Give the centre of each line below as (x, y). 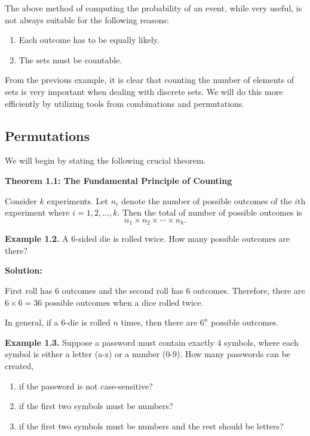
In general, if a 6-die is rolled (58, 322)
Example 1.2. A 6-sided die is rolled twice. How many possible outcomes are (148, 239)
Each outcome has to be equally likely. (89, 40)
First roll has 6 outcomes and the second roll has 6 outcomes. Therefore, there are (155, 290)
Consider (21, 200)
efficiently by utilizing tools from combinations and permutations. (125, 103)
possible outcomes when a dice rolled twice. (124, 302)
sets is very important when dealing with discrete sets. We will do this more (144, 91)
